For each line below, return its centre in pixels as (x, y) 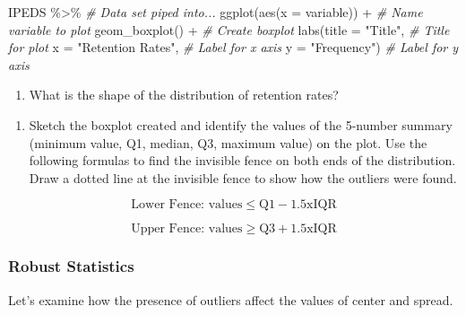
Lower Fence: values (187, 205)
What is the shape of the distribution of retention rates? (184, 95)
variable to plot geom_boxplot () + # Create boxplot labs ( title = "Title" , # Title (229, 29)
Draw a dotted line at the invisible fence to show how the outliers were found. (243, 177)
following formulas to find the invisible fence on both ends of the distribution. (242, 160)
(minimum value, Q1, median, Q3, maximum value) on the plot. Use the (228, 142)
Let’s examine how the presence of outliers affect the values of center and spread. (231, 299)
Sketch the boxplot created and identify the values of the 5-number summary (241, 124)
